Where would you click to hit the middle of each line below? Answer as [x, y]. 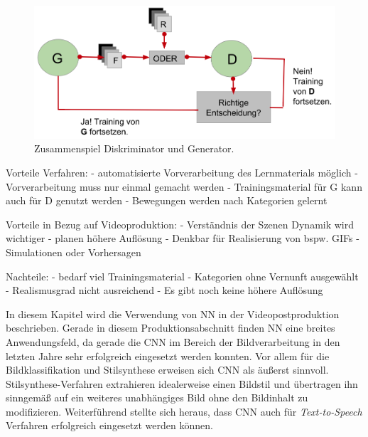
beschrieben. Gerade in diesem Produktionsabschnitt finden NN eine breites [171, 328]
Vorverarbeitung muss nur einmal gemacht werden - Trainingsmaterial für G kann [184, 186]
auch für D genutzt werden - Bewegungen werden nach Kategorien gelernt [167, 200]
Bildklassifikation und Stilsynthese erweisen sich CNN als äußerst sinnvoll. [167, 370]
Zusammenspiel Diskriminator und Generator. [134, 148]
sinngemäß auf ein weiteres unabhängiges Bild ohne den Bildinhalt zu [157, 397]
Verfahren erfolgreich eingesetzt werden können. [109, 425]
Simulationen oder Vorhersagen [74, 252]
